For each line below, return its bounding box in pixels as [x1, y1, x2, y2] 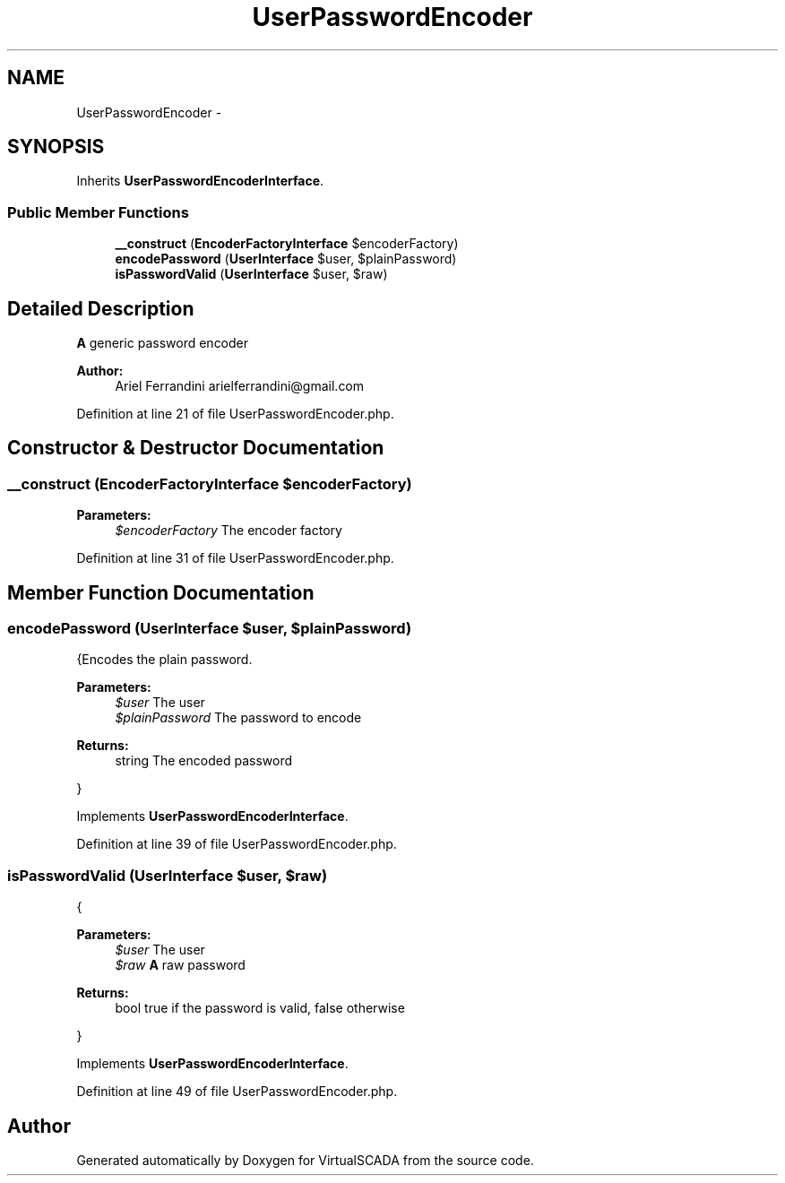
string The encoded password [115, 753, 292, 769]
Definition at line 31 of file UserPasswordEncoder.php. [76, 550, 394, 566]
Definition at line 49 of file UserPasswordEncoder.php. [76, 1084, 398, 1100]
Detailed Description [7, 297, 194, 320]
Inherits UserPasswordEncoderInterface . [76, 173, 324, 189]
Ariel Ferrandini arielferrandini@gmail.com [115, 378, 365, 394]
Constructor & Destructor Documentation [7, 436, 384, 460]
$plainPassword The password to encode [115, 710, 362, 726]
